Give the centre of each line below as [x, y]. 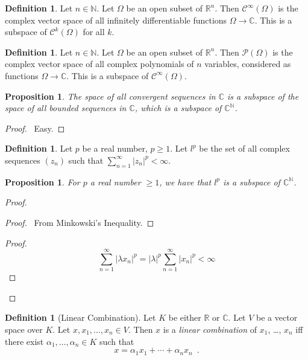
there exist [24, 341]
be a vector [277, 317]
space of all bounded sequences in [66, 108]
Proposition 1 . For [42, 182]
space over [24, 329]
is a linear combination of [210, 329]
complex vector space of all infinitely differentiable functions [116, 20]
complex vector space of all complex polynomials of [99, 64]
